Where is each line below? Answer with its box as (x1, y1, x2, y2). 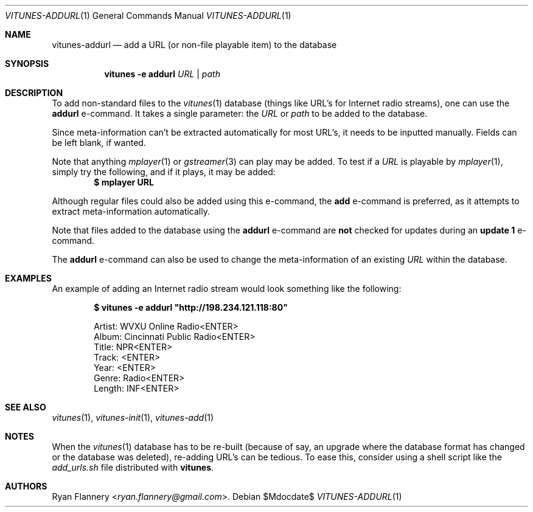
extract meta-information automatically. (52, 206, 210, 216)
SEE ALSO (5, 402, 46, 412)
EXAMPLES (5, 273, 52, 283)
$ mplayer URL (94, 177, 154, 187)
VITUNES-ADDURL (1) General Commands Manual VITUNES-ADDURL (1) (5, 10, 291, 21)
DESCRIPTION (5, 88, 63, 98)
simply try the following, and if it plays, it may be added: (52, 167, 276, 177)
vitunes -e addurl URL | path (104, 69, 220, 79)
